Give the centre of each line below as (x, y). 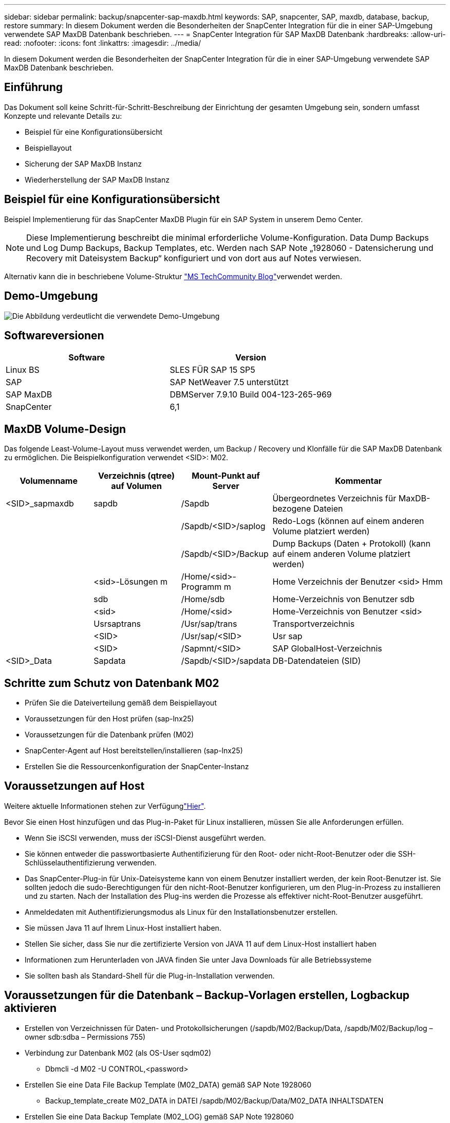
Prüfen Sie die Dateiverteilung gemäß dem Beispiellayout (121, 703)
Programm (201, 587)
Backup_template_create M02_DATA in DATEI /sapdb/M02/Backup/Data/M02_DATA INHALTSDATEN (214, 1100)
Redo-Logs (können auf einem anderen (348, 521)
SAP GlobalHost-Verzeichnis (327, 649)
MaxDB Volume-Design (65, 429)
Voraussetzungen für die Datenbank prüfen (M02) (109, 735)
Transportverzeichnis (314, 624)
